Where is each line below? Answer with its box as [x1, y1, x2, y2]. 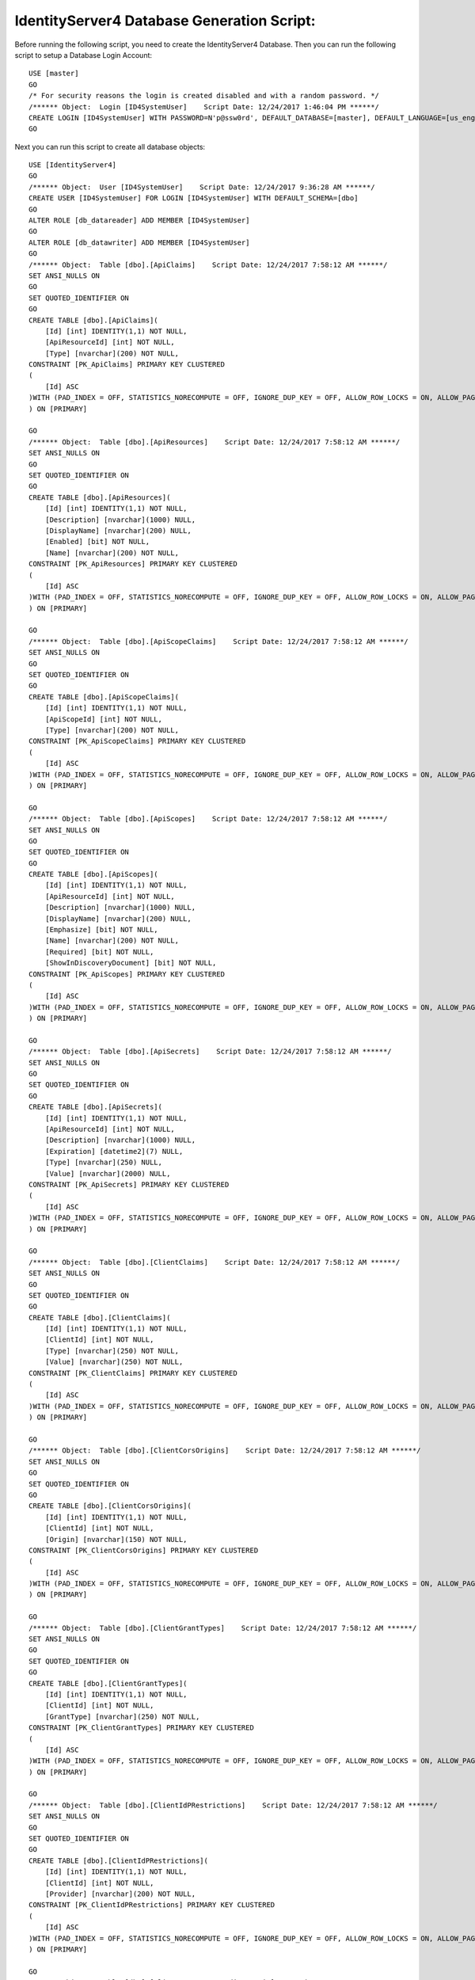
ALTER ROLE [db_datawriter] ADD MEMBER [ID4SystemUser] [28, 238, 250, 247]
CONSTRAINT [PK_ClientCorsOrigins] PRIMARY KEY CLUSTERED [28, 1545, 259, 1555]
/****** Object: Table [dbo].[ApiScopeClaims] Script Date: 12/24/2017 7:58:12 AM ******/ [28, 637, 409, 645]
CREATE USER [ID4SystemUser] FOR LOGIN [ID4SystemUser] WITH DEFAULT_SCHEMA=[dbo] [28, 194, 359, 203]
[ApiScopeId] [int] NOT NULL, [44, 714, 162, 724]
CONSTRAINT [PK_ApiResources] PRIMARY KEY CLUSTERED [28, 559, 237, 569]
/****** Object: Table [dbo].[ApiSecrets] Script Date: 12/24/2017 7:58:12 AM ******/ [28, 1047, 392, 1057]
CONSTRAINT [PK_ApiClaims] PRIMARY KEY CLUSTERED [28, 360, 226, 369]
